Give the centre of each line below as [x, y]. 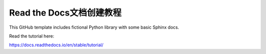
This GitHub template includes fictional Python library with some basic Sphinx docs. [94, 27]
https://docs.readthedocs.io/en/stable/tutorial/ [56, 45]
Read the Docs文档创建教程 [65, 13]
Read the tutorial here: [32, 36]
